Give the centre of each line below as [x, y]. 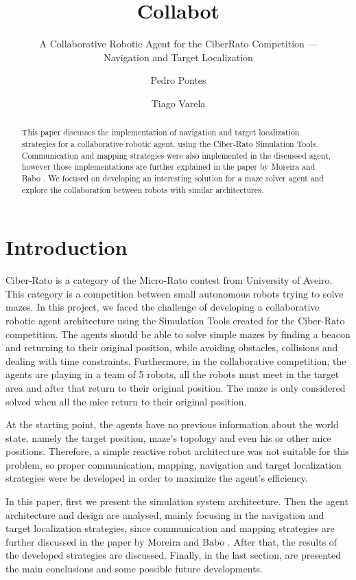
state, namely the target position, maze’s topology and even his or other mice [168, 437]
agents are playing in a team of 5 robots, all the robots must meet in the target [173, 374]
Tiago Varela [178, 103]
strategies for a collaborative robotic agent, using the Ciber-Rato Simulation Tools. [170, 143]
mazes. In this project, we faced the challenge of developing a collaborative [163, 307]
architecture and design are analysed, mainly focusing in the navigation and [165, 514]
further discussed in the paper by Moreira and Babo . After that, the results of [171, 541]
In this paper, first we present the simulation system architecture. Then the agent [177, 501]
